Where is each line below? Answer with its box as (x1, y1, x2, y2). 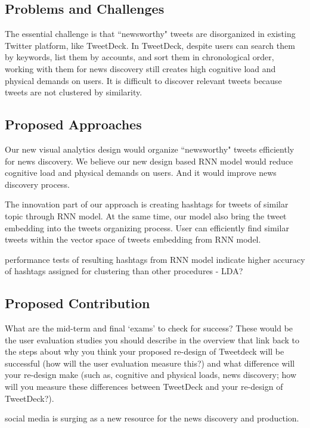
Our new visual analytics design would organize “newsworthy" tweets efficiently (5, 142, 294, 155)
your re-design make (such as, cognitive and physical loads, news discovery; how (5, 368, 297, 381)
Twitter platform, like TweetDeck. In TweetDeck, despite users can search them (5, 39, 295, 51)
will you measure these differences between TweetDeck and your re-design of (5, 380, 283, 393)
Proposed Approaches (5, 115, 142, 134)
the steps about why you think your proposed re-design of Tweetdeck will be (5, 345, 284, 358)
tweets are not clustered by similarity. (5, 86, 142, 98)
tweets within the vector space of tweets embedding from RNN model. (5, 233, 261, 246)
